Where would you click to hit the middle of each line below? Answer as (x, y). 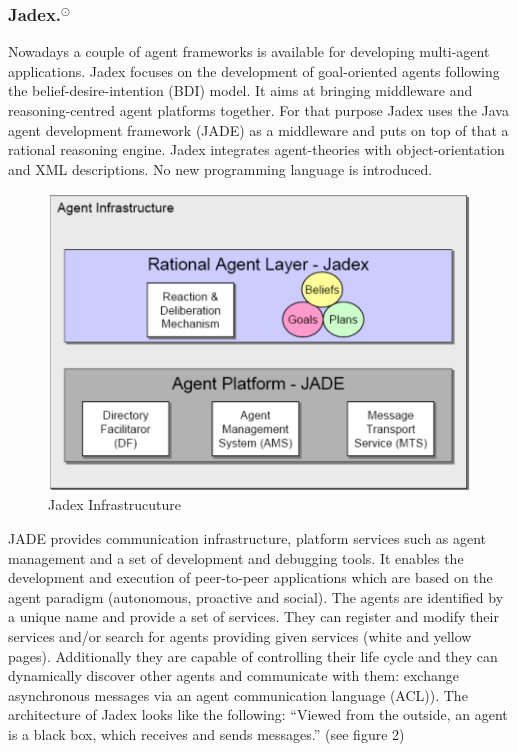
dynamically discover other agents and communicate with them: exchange (233, 675)
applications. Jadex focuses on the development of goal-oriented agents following (254, 70)
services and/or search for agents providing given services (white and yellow (240, 636)
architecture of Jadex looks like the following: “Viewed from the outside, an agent (258, 714)
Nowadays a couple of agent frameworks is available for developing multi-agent (249, 51)
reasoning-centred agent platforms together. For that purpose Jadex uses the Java (258, 110)
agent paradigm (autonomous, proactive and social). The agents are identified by (256, 596)
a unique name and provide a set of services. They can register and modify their (253, 616)
